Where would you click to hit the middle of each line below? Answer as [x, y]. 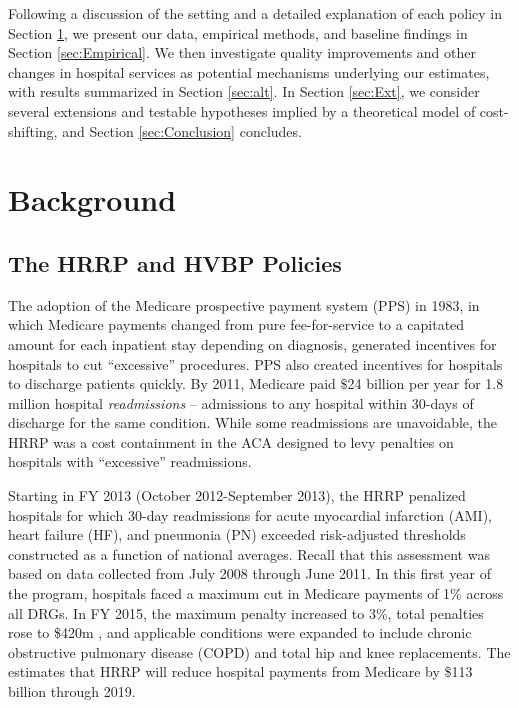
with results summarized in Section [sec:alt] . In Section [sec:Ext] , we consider [244, 91]
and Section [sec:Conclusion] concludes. [182, 130]
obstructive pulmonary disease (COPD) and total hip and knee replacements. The [259, 651]
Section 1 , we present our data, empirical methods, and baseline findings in [238, 32]
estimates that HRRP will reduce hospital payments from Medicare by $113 [240, 671]
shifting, [33, 130]
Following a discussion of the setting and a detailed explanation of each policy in [255, 13]
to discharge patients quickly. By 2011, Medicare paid [172, 383]
